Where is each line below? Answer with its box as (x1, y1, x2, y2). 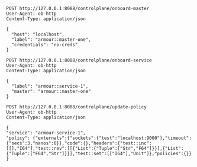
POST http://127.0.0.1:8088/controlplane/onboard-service (6, 57, 152, 63)
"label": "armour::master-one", (11, 37, 92, 43)
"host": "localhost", (11, 31, 65, 37)
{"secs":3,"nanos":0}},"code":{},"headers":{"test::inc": (6, 140, 152, 146)
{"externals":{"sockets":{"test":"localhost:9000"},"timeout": (32, 135, 192, 141)
